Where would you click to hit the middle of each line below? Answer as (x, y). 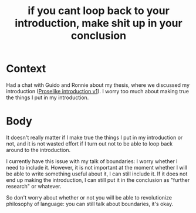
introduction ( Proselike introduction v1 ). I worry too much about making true (98, 91)
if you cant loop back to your (99, 11)
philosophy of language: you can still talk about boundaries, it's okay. (90, 204)
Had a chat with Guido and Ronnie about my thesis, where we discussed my (98, 85)
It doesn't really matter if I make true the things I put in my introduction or (94, 137)
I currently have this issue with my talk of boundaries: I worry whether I (92, 161)
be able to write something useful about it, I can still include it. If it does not (97, 174)
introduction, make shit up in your (99, 23)
